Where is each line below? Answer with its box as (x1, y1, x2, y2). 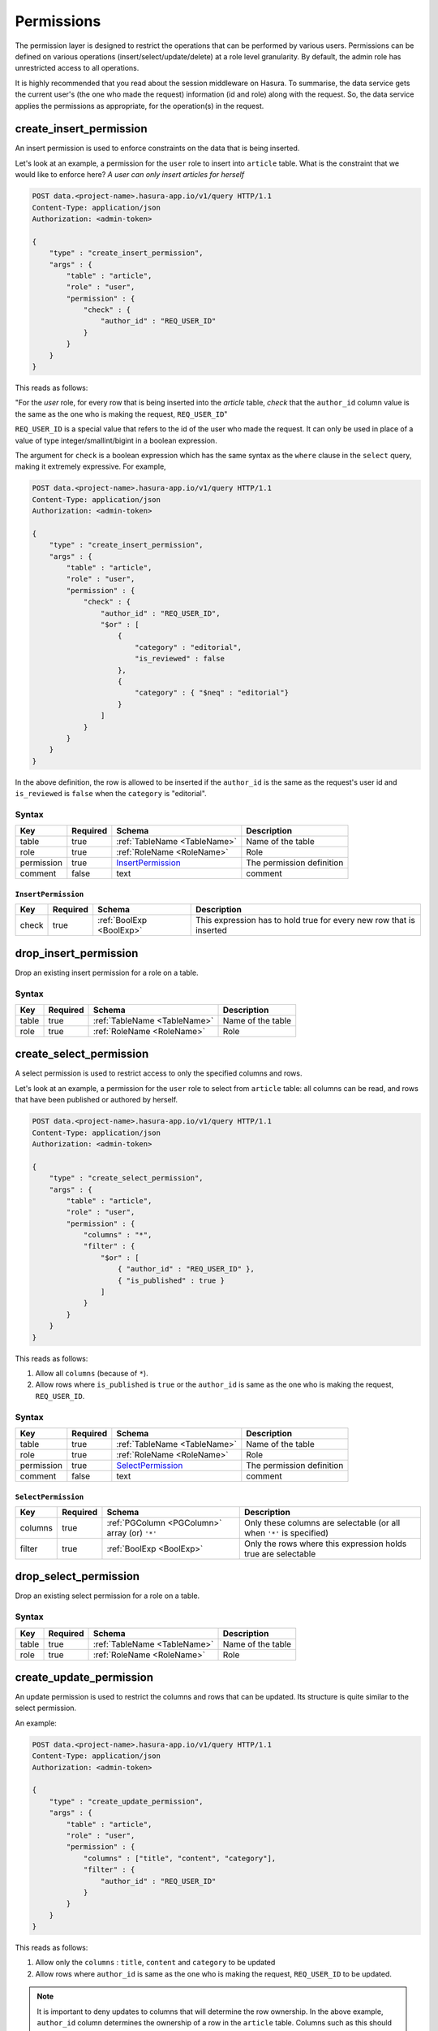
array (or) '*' (106, 1527, 157, 1539)
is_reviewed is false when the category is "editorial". (15, 789, 207, 799)
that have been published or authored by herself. (15, 1095, 178, 1105)
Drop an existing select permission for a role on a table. (15, 1591, 200, 1600)
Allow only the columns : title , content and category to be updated (35, 1958, 276, 1968)
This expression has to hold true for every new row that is (195, 915, 415, 926)
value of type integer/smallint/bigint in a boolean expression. (15, 435, 218, 445)
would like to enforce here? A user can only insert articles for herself (15, 170, 245, 180)
